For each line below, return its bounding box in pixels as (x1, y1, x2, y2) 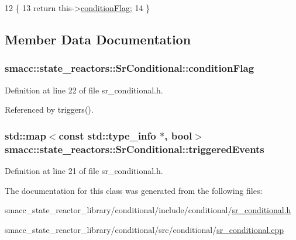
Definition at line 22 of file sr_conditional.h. (5, 84, 163, 96)
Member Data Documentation (5, 30, 191, 48)
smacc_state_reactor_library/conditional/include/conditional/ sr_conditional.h (5, 204, 291, 216)
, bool (164, 128, 192, 142)
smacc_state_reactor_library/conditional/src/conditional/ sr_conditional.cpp (5, 223, 284, 235)
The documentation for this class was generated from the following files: (5, 184, 263, 196)
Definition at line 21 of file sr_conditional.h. (5, 164, 163, 176)
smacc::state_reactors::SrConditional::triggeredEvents (5, 141, 264, 156)
